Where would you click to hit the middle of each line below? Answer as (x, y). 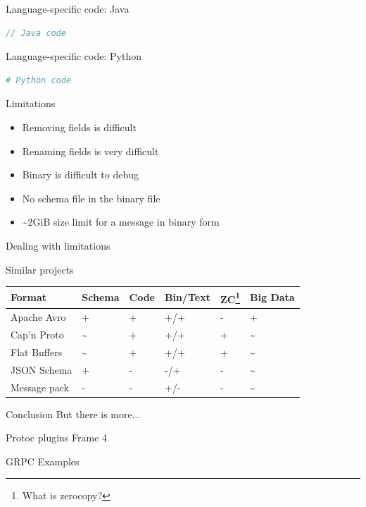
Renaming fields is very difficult (90, 151)
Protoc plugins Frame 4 (57, 438)
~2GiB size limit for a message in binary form (121, 222)
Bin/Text (188, 297)
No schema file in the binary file (91, 198)
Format (29, 297)
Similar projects (40, 269)
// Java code (36, 33)
